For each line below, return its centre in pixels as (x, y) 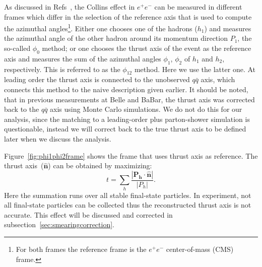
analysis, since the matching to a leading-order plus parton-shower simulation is (127, 119)
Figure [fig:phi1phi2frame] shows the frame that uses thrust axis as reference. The (131, 155)
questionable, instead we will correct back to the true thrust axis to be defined (125, 129)
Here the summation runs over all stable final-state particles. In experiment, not (128, 195)
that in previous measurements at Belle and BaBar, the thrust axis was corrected (129, 99)
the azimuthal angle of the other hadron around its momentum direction (116, 38)
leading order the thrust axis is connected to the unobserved (97, 79)
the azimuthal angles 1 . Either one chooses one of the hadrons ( (101, 27)
